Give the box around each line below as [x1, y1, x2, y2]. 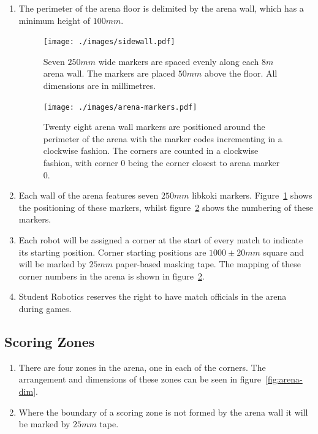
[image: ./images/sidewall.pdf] [43, 37, 175, 47]
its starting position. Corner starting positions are [18, 245, 206, 258]
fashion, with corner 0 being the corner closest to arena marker [43, 156, 280, 169]
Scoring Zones [4, 332, 95, 351]
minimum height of [18, 13, 91, 26]
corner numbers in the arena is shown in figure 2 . [18, 269, 205, 282]
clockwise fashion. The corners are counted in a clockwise [43, 144, 259, 157]
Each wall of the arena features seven [18, 189, 159, 202]
